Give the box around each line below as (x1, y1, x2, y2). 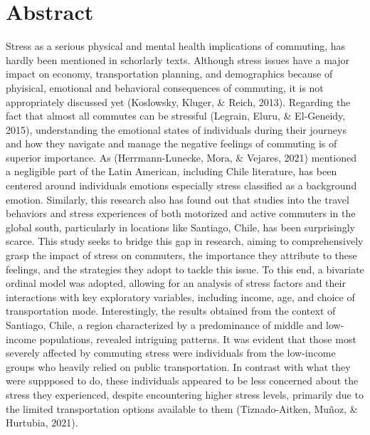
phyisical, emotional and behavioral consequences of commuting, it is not (6, 80, 324, 95)
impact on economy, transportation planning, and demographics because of (6, 66, 333, 81)
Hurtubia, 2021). (6, 415, 78, 430)
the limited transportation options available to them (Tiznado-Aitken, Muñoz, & (6, 401, 358, 416)
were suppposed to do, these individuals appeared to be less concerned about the (6, 373, 359, 388)
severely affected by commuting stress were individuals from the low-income (6, 345, 336, 360)
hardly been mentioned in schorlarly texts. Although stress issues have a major (6, 52, 350, 67)
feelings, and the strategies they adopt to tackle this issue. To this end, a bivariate (6, 261, 364, 276)
